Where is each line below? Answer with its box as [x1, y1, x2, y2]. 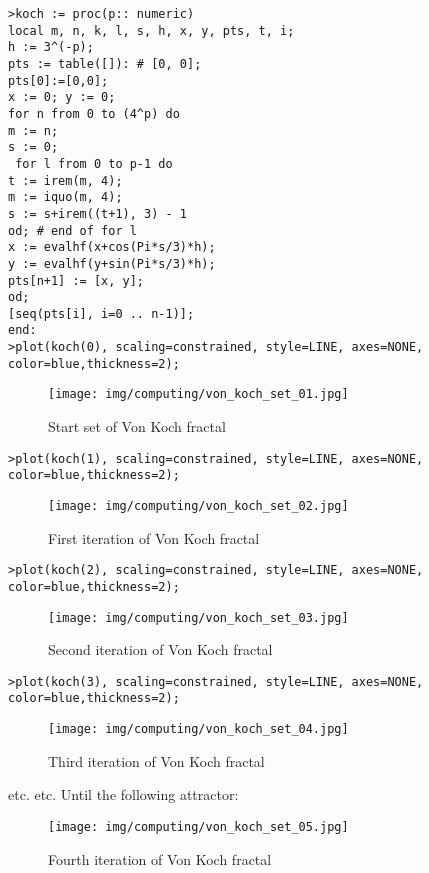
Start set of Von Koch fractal [48, 416, 226, 437]
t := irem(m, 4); [8, 173, 123, 188]
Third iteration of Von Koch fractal [48, 750, 265, 771]
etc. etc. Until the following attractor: [8, 784, 239, 805]
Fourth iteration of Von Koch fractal [48, 848, 272, 869]
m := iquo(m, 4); [8, 190, 123, 205]
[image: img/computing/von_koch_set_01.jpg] [48, 387, 349, 402]
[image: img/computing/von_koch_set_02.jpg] [48, 499, 349, 513]
